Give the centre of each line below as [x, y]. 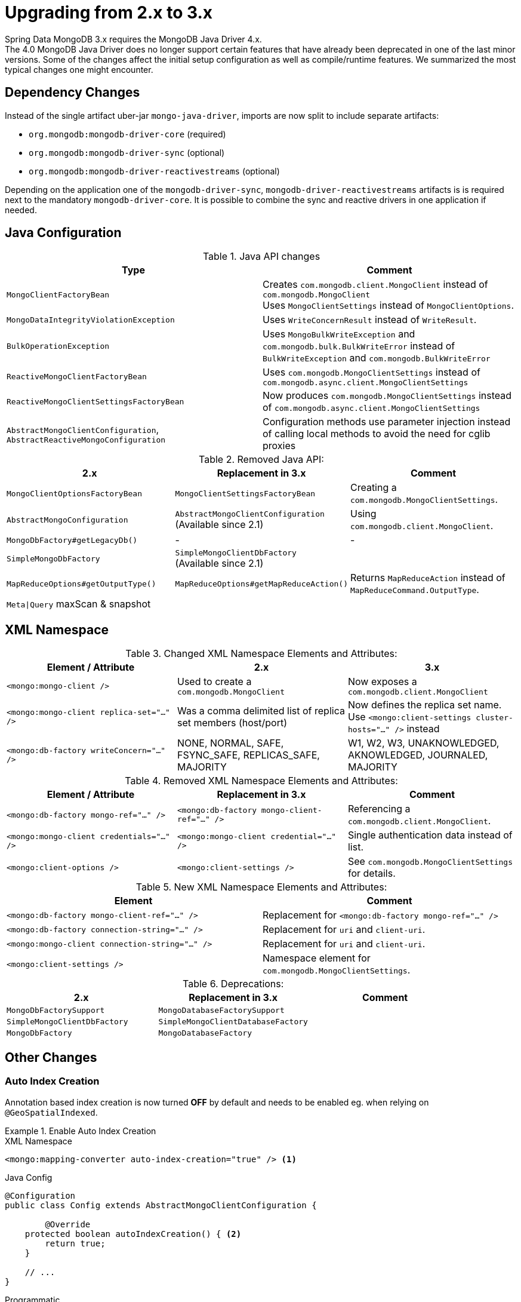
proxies [279, 446]
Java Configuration [63, 233]
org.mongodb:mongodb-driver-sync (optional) [127, 152]
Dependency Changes [73, 93]
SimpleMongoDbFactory [53, 559]
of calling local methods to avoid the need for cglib [377, 434]
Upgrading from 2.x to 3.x [109, 13]
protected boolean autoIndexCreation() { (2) [133, 1234]
